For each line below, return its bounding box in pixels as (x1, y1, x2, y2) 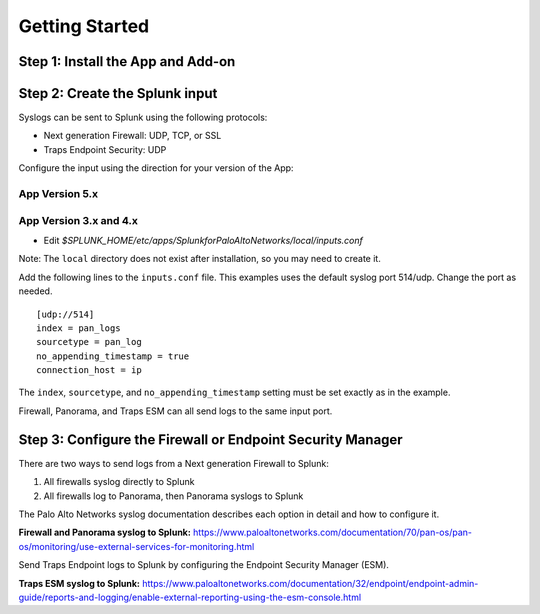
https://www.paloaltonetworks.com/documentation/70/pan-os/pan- (193, 526, 472, 539)
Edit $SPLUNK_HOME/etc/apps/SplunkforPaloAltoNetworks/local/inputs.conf (43, 234, 364, 246)
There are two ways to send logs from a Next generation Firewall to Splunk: (18, 457, 330, 469)
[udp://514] (36, 308, 95, 320)
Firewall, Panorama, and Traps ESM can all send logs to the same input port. (18, 405, 333, 417)
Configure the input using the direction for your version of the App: (18, 162, 294, 174)
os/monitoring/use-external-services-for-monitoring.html (18, 540, 255, 552)
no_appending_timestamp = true (36, 350, 190, 362)
